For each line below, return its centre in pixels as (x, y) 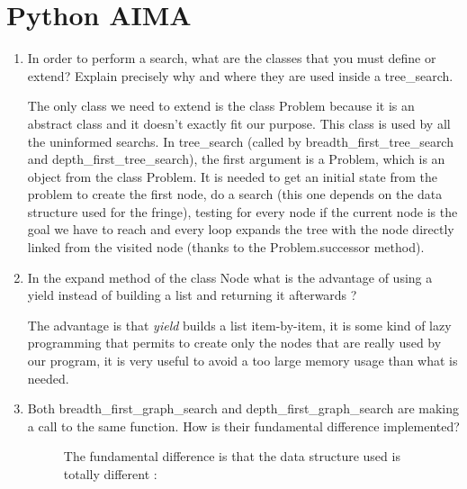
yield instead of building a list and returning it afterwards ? (192, 295)
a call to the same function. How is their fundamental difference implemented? (243, 426)
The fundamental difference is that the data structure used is (232, 456)
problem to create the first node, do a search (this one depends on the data (235, 194)
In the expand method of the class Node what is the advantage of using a (230, 277)
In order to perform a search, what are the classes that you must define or (232, 58)
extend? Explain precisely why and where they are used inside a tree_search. (240, 75)
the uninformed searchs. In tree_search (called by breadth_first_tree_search (240, 141)
